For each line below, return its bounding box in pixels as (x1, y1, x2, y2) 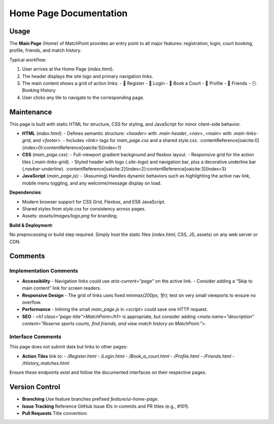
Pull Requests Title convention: (22, 410, 88, 416)
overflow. (22, 299, 42, 305)
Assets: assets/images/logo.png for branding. (22, 213, 118, 219)
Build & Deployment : (9, 222, 53, 228)
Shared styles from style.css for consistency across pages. (22, 206, 146, 211)
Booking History (22, 87, 56, 93)
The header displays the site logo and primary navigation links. (22, 73, 153, 79)
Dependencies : (9, 189, 43, 195)
